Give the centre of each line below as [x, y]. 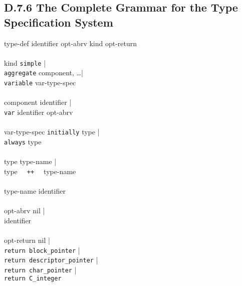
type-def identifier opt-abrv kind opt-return [71, 43]
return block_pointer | [42, 250]
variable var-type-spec [40, 83]
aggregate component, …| [44, 73]
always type [23, 141]
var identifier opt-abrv [39, 112]
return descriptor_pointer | [51, 260]
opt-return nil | [27, 240]
